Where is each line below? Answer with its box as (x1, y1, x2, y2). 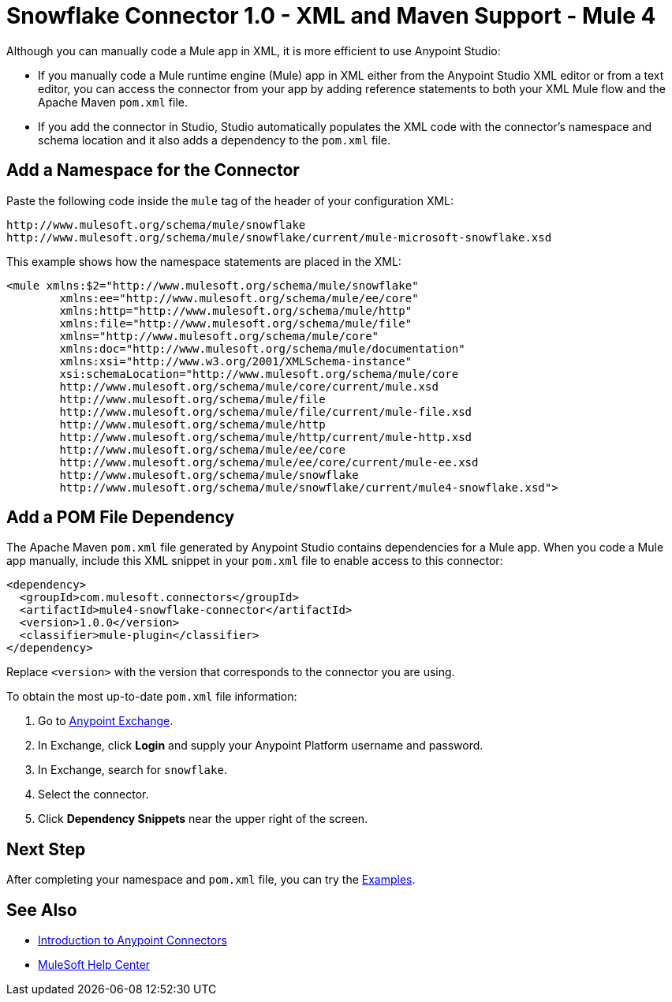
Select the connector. (38, 787, 149, 802)
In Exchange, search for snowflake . (38, 763, 227, 777)
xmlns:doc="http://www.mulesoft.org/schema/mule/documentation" (59, 342, 465, 355)
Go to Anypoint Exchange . (38, 714, 174, 728)
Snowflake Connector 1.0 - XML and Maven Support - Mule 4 (6, 2, 656, 29)
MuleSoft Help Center (38, 958, 151, 972)
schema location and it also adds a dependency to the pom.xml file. (38, 133, 391, 147)
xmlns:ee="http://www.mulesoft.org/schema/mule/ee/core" (59, 291, 419, 305)
